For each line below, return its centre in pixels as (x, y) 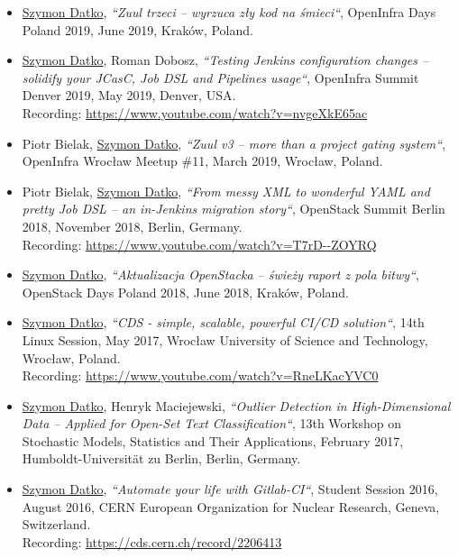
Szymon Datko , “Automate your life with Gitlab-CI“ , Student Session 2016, (230, 489)
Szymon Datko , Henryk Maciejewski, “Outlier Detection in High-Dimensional (236, 405)
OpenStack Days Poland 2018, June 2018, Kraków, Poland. (186, 292)
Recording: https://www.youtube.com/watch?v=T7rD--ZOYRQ (199, 244)
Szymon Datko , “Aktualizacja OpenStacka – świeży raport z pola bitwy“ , (220, 274)
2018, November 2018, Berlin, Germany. (132, 226)
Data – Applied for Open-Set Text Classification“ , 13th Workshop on (212, 423)
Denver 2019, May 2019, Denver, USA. (129, 95)
